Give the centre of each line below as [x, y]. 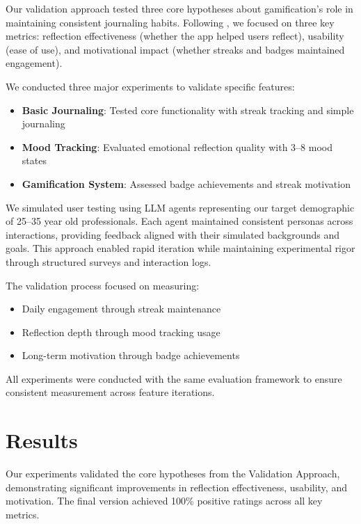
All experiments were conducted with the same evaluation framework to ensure [174, 378]
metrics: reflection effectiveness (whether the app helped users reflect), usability [175, 36]
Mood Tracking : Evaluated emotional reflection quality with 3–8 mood [177, 146]
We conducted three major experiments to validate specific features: [150, 86]
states [34, 160]
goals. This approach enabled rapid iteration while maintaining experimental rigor [180, 248]
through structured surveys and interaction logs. [109, 261]
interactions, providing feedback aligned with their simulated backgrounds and [173, 234]
